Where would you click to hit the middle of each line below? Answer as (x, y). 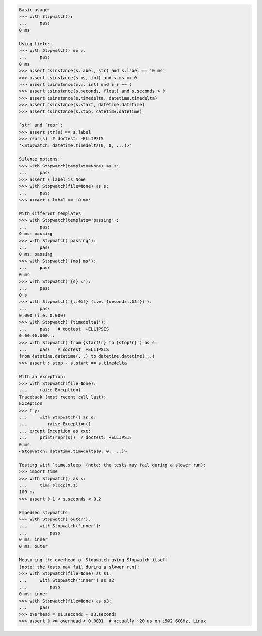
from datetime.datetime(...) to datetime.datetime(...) (87, 356)
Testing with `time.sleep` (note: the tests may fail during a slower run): (113, 465)
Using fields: (36, 43)
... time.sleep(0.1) (49, 485)
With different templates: (51, 213)
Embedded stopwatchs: (45, 512)
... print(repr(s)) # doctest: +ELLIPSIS (75, 438)
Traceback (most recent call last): (63, 397)
